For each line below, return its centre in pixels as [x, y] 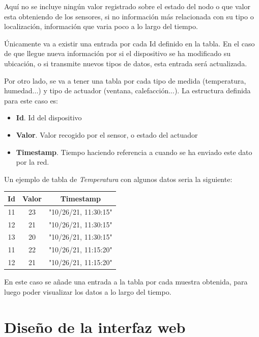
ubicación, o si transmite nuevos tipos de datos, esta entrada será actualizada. [126, 63]
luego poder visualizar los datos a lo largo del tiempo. [88, 291]
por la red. [33, 162]
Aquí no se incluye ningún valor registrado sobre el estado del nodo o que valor [127, 6]
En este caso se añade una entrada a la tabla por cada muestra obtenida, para [126, 282]
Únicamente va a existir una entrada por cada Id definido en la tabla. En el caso [129, 43]
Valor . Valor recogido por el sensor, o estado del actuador [107, 134]
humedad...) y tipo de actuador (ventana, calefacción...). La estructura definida [127, 90]
